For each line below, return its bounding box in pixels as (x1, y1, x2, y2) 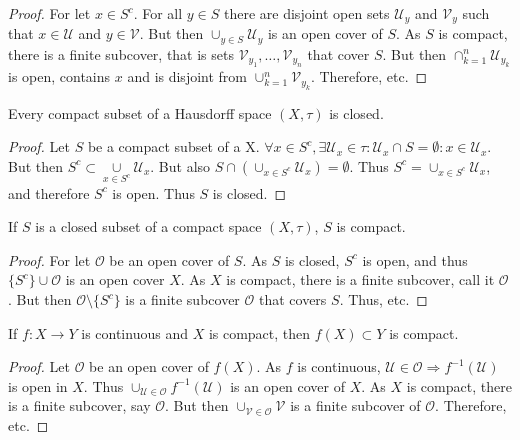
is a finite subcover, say (8, 395, 151, 416)
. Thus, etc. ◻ (339, 289, 428, 310)
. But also (150, 155, 211, 176)
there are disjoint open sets (224, 3, 390, 23)
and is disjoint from (127, 66, 247, 87)
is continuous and (81, 322, 188, 343)
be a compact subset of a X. (87, 136, 260, 157)
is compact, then (208, 322, 311, 343)
